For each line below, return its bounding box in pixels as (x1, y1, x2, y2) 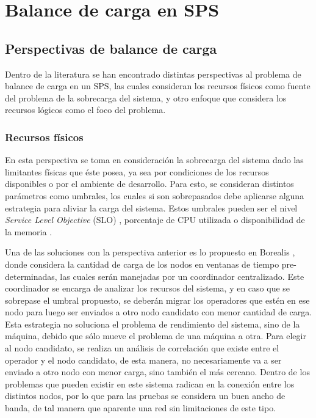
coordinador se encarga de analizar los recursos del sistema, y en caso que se (5, 282, 290, 295)
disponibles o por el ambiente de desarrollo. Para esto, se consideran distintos (5, 177, 294, 190)
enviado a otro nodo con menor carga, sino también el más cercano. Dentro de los (5, 365, 310, 378)
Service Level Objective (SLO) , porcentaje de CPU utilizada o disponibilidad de (5, 213, 305, 226)
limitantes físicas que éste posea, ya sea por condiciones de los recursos (5, 165, 269, 178)
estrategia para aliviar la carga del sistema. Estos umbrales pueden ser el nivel (5, 201, 298, 214)
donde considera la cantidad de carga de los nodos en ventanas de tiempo (5, 257, 279, 270)
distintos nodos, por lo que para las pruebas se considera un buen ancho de (5, 389, 285, 402)
